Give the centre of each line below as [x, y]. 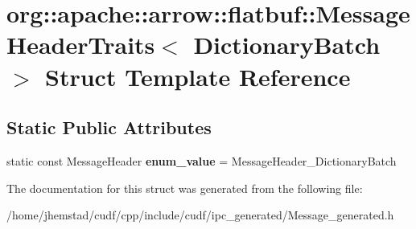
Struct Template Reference [198, 76]
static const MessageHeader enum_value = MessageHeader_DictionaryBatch [202, 160]
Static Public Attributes [109, 127]
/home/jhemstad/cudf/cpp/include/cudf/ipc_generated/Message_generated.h [200, 215]
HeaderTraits [81, 45]
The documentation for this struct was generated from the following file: [185, 188]
